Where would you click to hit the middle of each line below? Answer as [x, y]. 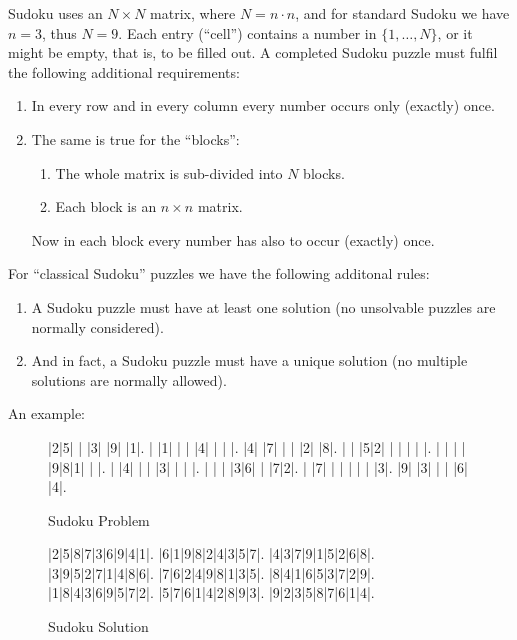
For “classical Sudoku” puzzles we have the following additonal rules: [219, 273]
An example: [46, 413]
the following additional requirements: [124, 71]
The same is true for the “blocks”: [135, 138]
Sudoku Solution [98, 626]
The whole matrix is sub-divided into [169, 172]
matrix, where [193, 13]
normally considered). [97, 326]
